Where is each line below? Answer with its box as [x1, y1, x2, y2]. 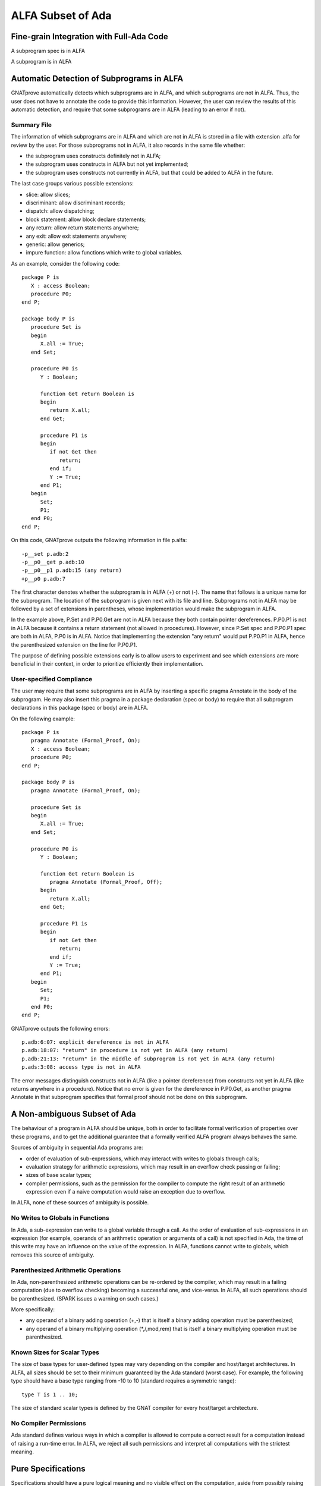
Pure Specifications [11, 1463, 86, 1474]
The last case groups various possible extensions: [11, 180, 134, 187]
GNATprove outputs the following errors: [11, 1025, 110, 1032]
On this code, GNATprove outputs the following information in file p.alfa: [11, 537, 187, 544]
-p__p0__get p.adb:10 [21, 559, 84, 566]
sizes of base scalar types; [26, 1172, 92, 1179]
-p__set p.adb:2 [21, 550, 69, 557]
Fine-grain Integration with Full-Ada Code [11, 32, 169, 42]
